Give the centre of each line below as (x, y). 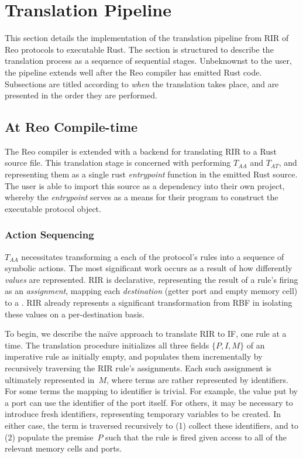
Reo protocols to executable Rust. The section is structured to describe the (139, 49)
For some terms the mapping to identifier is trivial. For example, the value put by (151, 391)
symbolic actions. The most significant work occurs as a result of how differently (149, 268)
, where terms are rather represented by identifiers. (197, 379)
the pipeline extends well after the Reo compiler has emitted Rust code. (133, 72)
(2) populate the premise (49, 437)
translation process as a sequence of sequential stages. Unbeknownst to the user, (148, 61)
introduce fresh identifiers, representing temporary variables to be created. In (143, 414)
